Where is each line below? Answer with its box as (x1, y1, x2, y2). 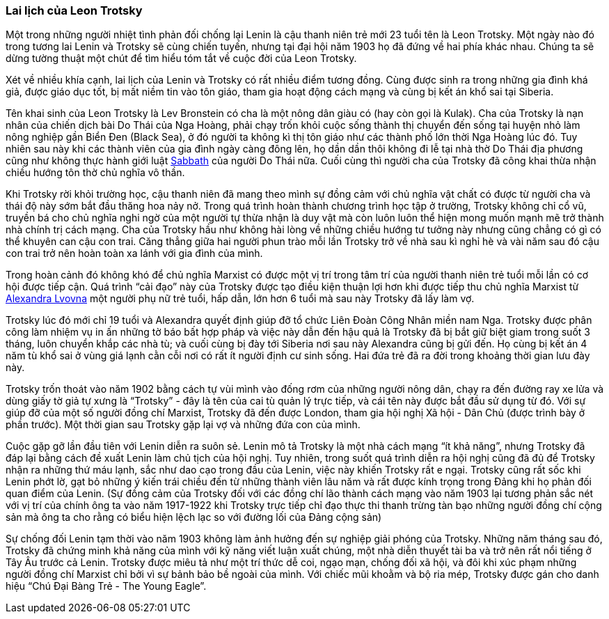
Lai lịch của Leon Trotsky (6, 3, 143, 17)
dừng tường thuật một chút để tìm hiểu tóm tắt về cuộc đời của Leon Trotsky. (6, 52, 357, 65)
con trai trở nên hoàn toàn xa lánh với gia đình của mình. (6, 247, 263, 260)
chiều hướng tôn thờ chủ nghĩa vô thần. (6, 166, 185, 179)
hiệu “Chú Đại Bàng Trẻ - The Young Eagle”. (6, 580, 207, 593)
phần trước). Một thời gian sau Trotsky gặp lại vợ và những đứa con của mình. (6, 418, 361, 431)
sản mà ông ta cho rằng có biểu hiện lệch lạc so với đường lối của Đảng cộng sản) (6, 511, 382, 524)
